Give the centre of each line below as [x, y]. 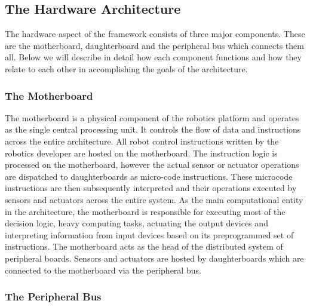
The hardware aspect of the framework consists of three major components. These [155, 34]
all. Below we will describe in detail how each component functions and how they [153, 57]
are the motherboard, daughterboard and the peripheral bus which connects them [154, 45]
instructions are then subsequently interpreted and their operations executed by [151, 188]
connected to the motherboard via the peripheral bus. [103, 270]
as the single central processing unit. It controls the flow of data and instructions [153, 129]
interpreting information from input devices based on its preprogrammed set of [149, 234]
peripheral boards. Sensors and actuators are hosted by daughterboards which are [154, 258]
